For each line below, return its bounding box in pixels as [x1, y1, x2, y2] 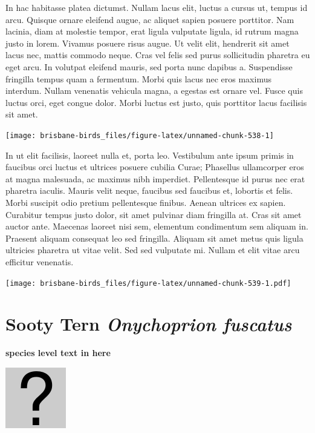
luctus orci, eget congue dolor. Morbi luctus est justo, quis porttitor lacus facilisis [5, 96, 307, 108]
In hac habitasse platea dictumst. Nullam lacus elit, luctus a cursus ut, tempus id [5, 1, 308, 13]
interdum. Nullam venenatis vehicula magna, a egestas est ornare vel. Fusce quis [5, 84, 303, 97]
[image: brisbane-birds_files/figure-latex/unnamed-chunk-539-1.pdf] [5, 279, 291, 288]
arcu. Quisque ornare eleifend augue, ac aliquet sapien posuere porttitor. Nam [5, 13, 294, 25]
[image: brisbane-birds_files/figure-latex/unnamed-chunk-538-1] [5, 131, 274, 140]
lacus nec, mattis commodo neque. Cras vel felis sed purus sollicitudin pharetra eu [5, 48, 310, 61]
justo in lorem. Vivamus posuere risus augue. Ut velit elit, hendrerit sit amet [5, 36, 290, 49]
